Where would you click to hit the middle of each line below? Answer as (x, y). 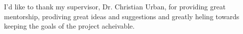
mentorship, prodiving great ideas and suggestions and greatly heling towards (122, 16)
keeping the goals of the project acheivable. (69, 26)
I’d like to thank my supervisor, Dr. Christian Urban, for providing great (115, 6)
